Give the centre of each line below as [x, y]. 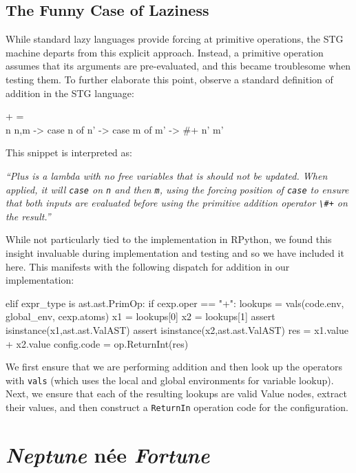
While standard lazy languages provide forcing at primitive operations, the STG [175, 39]
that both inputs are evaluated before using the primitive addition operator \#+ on [177, 203]
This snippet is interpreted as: [69, 153]
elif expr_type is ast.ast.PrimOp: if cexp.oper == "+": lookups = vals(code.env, [175, 303]
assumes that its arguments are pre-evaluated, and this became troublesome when [178, 66]
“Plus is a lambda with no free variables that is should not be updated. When [167, 175]
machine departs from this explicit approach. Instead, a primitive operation [165, 52]
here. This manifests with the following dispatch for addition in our [148, 266]
